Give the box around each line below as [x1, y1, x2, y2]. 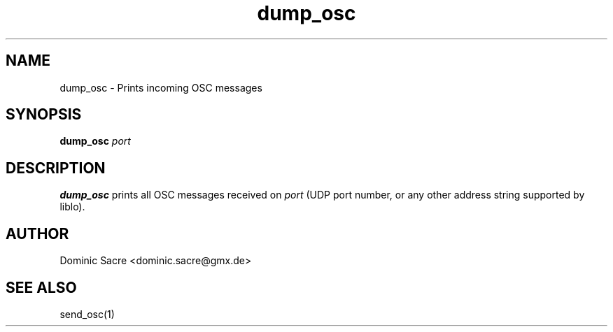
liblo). [59, 201, 85, 213]
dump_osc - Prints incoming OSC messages [59, 81, 262, 94]
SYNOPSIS [6, 106, 82, 124]
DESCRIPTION [6, 159, 106, 177]
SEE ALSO [6, 278, 77, 296]
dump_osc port [59, 135, 131, 147]
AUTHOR [6, 224, 69, 243]
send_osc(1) [59, 308, 115, 320]
